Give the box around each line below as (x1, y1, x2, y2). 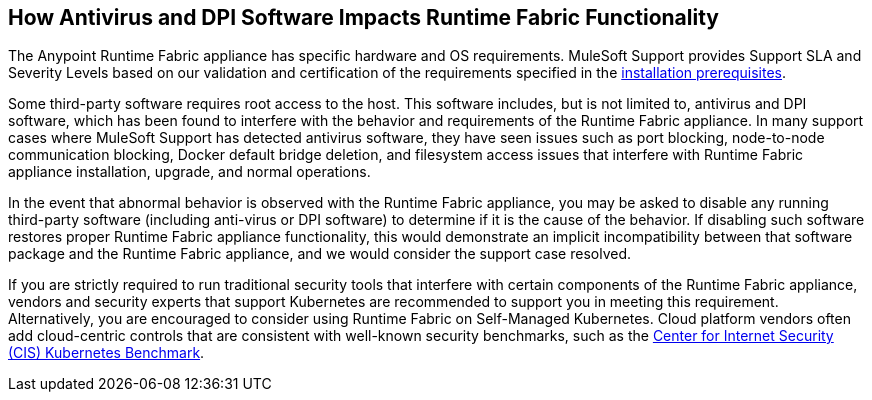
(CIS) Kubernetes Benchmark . (8, 344, 205, 362)
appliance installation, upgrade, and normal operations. (8, 163, 371, 181)
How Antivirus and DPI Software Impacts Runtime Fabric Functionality (8, 5, 719, 30)
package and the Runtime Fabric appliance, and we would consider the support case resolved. (8, 245, 632, 263)
